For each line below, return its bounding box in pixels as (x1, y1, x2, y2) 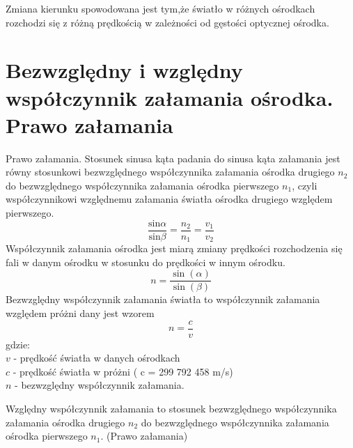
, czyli (292, 178, 317, 192)
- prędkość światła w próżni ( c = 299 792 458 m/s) (13, 364, 233, 378)
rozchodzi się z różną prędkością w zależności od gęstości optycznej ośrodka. (6, 15, 329, 29)
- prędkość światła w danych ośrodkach (13, 350, 180, 365)
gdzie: (6, 337, 30, 351)
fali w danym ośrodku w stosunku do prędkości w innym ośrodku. (6, 254, 285, 269)
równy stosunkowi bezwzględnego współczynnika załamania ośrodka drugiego (6, 164, 335, 179)
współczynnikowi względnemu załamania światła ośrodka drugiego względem (6, 192, 333, 206)
